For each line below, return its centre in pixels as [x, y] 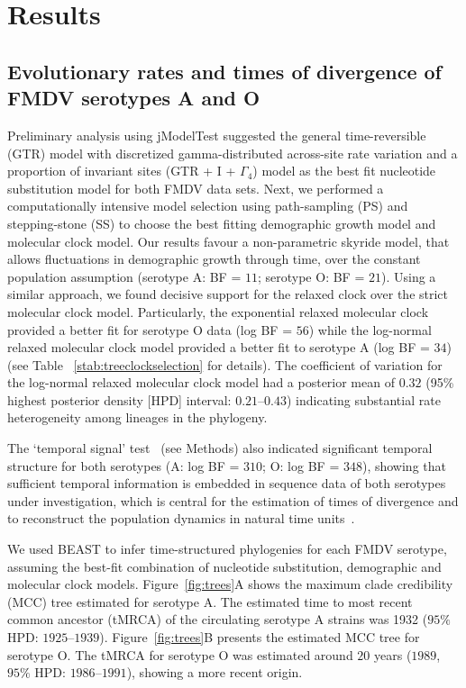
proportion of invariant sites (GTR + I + [122, 171]
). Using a [408, 276]
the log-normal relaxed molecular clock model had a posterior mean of [201, 382]
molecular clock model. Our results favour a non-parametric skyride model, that [228, 241]
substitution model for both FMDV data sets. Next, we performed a [196, 188]
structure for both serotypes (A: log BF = [123, 465]
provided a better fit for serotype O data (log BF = [150, 329]
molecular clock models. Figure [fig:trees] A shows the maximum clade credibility [230, 584]
